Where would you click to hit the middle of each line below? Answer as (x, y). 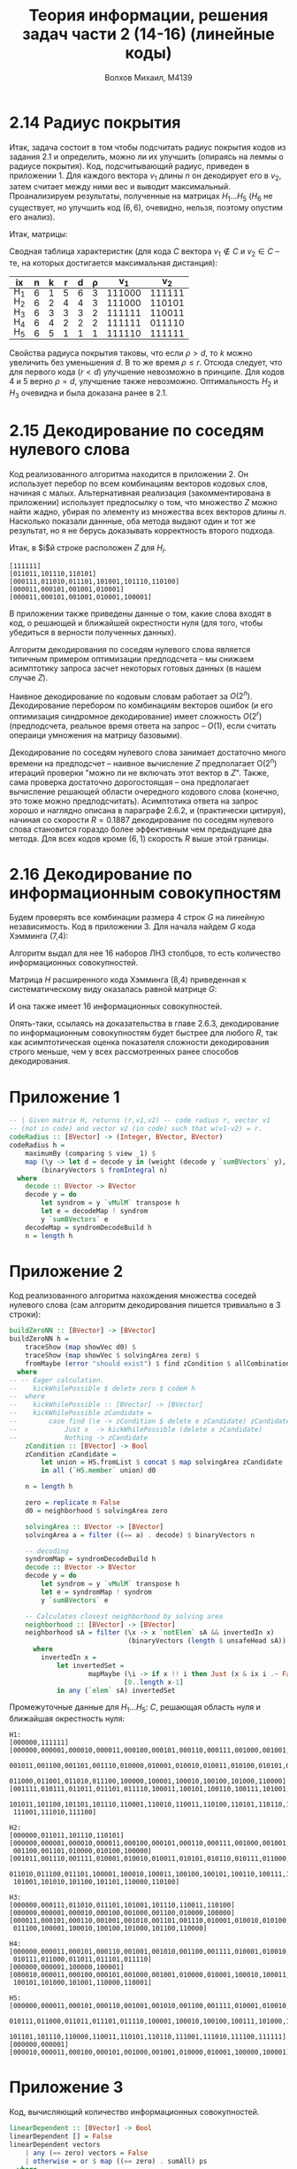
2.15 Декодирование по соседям (137, 431)
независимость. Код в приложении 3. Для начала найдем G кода (133, 927)
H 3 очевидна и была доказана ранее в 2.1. (88, 394)
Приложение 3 (66, 2087)
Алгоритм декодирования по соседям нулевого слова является (130, 649)
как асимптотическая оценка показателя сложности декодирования (139, 1042)
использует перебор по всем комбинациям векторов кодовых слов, (138, 483)
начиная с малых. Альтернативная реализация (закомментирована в (140, 493)
